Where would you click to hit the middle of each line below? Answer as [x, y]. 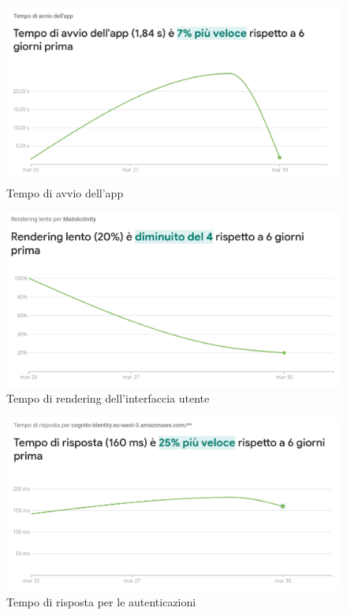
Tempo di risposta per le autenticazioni [101, 601]
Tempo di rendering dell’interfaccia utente [108, 398]
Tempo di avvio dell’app [65, 192]
